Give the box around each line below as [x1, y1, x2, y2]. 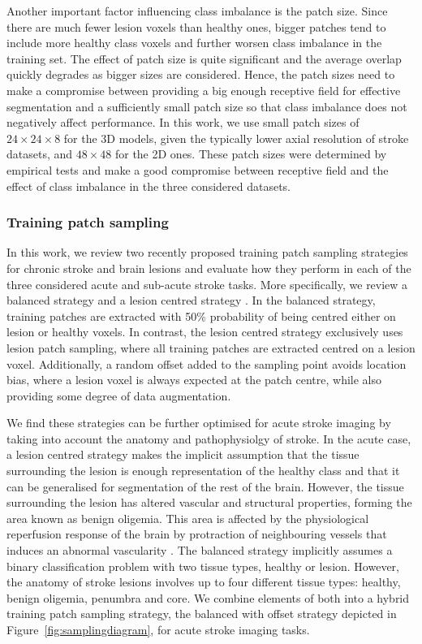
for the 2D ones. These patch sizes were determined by [114, 145, 387, 162]
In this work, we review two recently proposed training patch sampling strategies [6, 244, 408, 261]
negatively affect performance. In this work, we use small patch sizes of [6, 114, 360, 131]
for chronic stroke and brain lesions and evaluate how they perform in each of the [6, 259, 411, 276]
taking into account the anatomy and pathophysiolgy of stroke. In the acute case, [6, 430, 411, 447]
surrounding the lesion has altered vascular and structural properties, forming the [6, 494, 412, 511]
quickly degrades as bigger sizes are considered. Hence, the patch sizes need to [6, 66, 395, 83]
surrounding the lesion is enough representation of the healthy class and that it [6, 462, 400, 479]
